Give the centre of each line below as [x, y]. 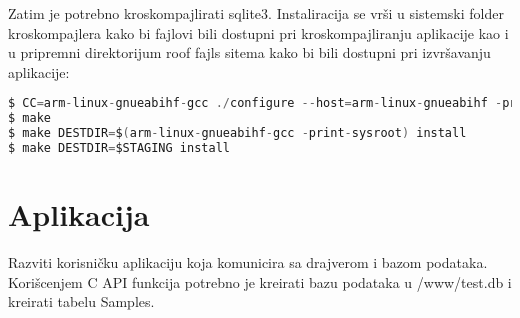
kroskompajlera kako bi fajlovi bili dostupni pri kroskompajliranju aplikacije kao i [258, 32]
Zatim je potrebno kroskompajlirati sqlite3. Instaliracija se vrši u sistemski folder [256, 13]
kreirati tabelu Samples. [81, 301]
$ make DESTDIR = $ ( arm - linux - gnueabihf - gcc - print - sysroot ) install [237, 133]
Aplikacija [79, 214]
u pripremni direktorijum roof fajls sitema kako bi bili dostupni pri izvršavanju [249, 52]
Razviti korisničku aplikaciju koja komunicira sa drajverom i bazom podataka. [248, 262]
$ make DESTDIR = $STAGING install [119, 148]
